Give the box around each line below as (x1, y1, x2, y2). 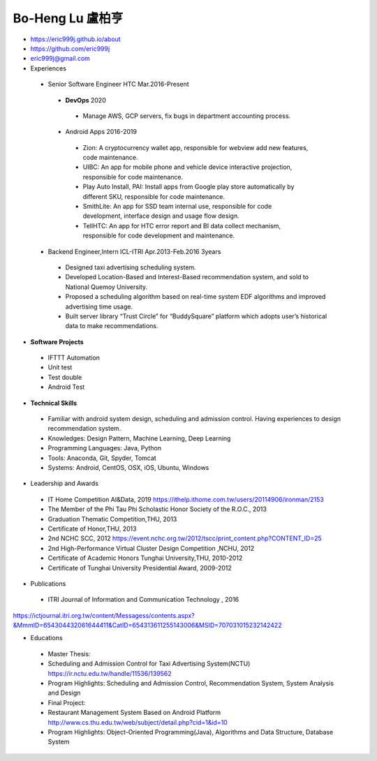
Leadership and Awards (30, 479, 99, 488)
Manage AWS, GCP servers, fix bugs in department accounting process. (82, 112, 291, 120)
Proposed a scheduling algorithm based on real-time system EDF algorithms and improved (65, 293, 326, 301)
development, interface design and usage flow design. (82, 212, 240, 220)
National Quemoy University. (65, 283, 148, 291)
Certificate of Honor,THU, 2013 (47, 524, 137, 533)
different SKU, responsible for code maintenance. (82, 192, 225, 200)
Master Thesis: (47, 649, 91, 658)
